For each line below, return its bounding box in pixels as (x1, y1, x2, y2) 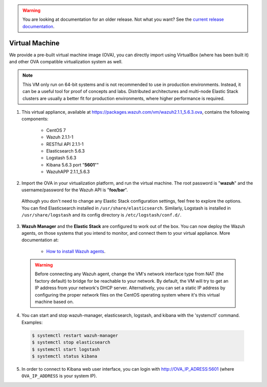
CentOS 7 (46, 127, 66, 133)
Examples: (21, 319, 43, 325)
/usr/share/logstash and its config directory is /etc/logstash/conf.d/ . (21, 212, 181, 218)
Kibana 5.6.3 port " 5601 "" (46, 162, 99, 168)
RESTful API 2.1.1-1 (46, 141, 84, 147)
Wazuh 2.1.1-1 (46, 134, 74, 140)
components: (21, 116, 49, 122)
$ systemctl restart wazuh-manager (32, 333, 118, 338)
